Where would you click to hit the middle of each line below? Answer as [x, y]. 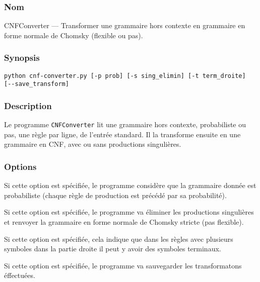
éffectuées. [20, 275]
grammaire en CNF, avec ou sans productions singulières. [93, 144]
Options [20, 166]
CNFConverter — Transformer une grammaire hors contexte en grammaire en [125, 25]
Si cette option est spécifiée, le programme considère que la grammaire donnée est [130, 185]
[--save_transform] [37, 84]
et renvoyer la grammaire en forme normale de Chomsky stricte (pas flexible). [124, 222]
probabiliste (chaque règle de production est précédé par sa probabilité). [115, 195]
